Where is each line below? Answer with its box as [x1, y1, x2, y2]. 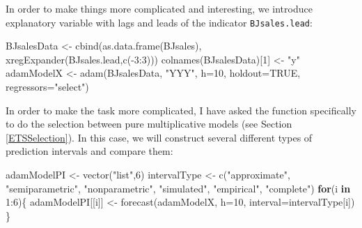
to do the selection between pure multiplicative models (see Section [6, 116, 292, 131]
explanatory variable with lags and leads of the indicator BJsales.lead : [6, 15, 313, 29]
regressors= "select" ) [6, 79, 89, 94]
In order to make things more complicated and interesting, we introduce [6, 1, 313, 15]
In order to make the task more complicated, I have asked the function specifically [6, 102, 356, 117]
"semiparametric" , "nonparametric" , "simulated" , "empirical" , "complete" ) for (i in [6, 181, 351, 195]
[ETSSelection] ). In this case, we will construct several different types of [6, 130, 313, 144]
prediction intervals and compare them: [6, 144, 173, 158]
